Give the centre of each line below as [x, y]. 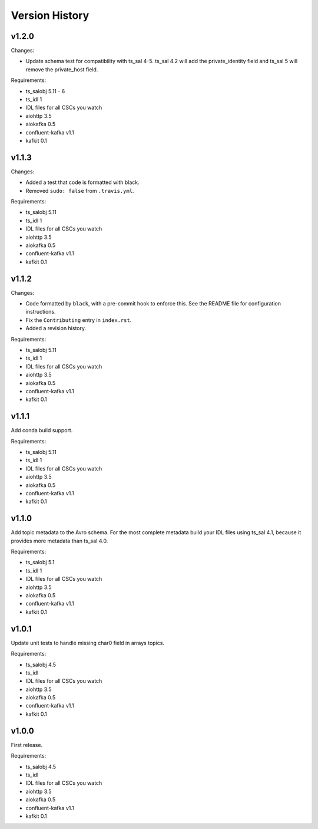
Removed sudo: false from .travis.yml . [80, 190]
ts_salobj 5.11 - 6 [45, 91]
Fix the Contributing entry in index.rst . [79, 320]
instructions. [41, 312]
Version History [50, 15]
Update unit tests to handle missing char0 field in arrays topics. [88, 643]
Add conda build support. [42, 430]
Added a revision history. [56, 328]
